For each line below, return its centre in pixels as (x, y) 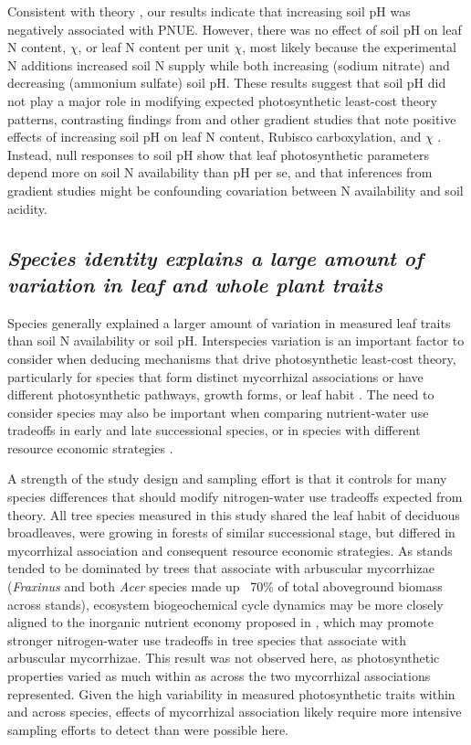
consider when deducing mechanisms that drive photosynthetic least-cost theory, (232, 358)
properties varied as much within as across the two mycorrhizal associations (219, 676)
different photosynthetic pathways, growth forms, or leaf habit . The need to (221, 394)
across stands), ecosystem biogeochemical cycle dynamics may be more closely (225, 604)
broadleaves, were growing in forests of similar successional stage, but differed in (231, 532)
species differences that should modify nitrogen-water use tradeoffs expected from (235, 497)
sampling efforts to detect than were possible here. (148, 729)
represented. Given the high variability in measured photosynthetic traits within (231, 693)
